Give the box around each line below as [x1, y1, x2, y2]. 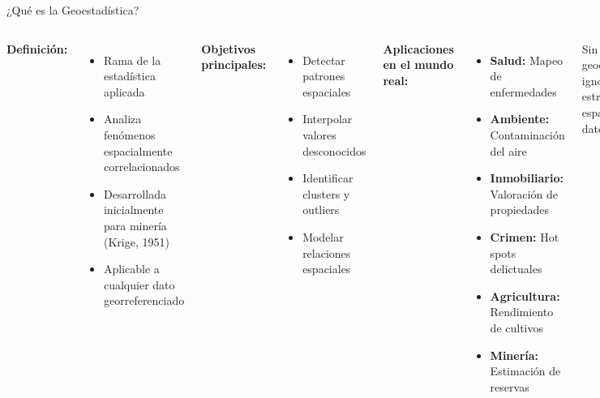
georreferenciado [103, 292, 185, 309]
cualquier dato [103, 276, 175, 293]
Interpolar [302, 110, 353, 127]
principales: [201, 56, 267, 73]
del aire [490, 142, 527, 159]
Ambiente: [490, 110, 550, 127]
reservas [490, 378, 529, 395]
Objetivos [201, 40, 256, 57]
